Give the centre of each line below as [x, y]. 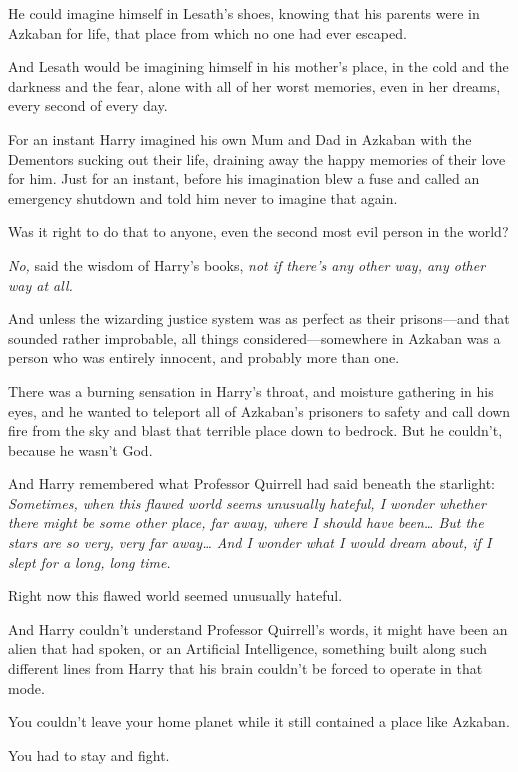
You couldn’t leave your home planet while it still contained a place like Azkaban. [259, 721]
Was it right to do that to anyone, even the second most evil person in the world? [258, 231]
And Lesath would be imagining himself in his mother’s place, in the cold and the [258, 66]
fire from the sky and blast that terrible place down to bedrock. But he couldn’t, [255, 430]
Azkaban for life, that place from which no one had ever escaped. [207, 32]
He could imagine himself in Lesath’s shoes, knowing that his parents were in [244, 13]
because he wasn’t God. [80, 449]
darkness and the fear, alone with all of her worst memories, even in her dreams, [254, 85]
